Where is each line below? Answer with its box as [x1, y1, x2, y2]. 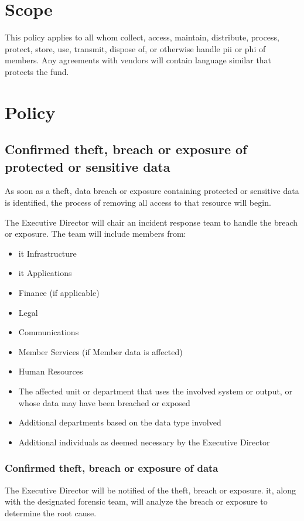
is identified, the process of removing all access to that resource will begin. [5, 196, 271, 209]
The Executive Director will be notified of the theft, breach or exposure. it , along [5, 483, 296, 496]
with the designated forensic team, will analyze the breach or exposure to [5, 495, 268, 508]
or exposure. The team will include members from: [5, 227, 186, 240]
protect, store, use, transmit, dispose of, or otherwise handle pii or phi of [5, 42, 266, 55]
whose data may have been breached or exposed [18, 396, 190, 408]
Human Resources [18, 365, 83, 377]
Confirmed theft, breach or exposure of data [5, 461, 218, 475]
